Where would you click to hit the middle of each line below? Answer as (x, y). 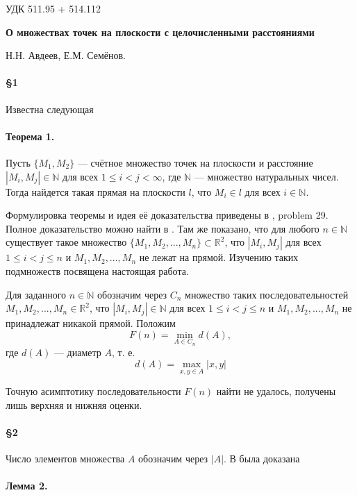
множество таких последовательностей (267, 294)
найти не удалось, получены (276, 391)
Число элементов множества (65, 459)
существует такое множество (66, 242)
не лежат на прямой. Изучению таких (219, 257)
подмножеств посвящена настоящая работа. (97, 270)
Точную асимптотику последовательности (93, 391)
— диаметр (77, 352)
